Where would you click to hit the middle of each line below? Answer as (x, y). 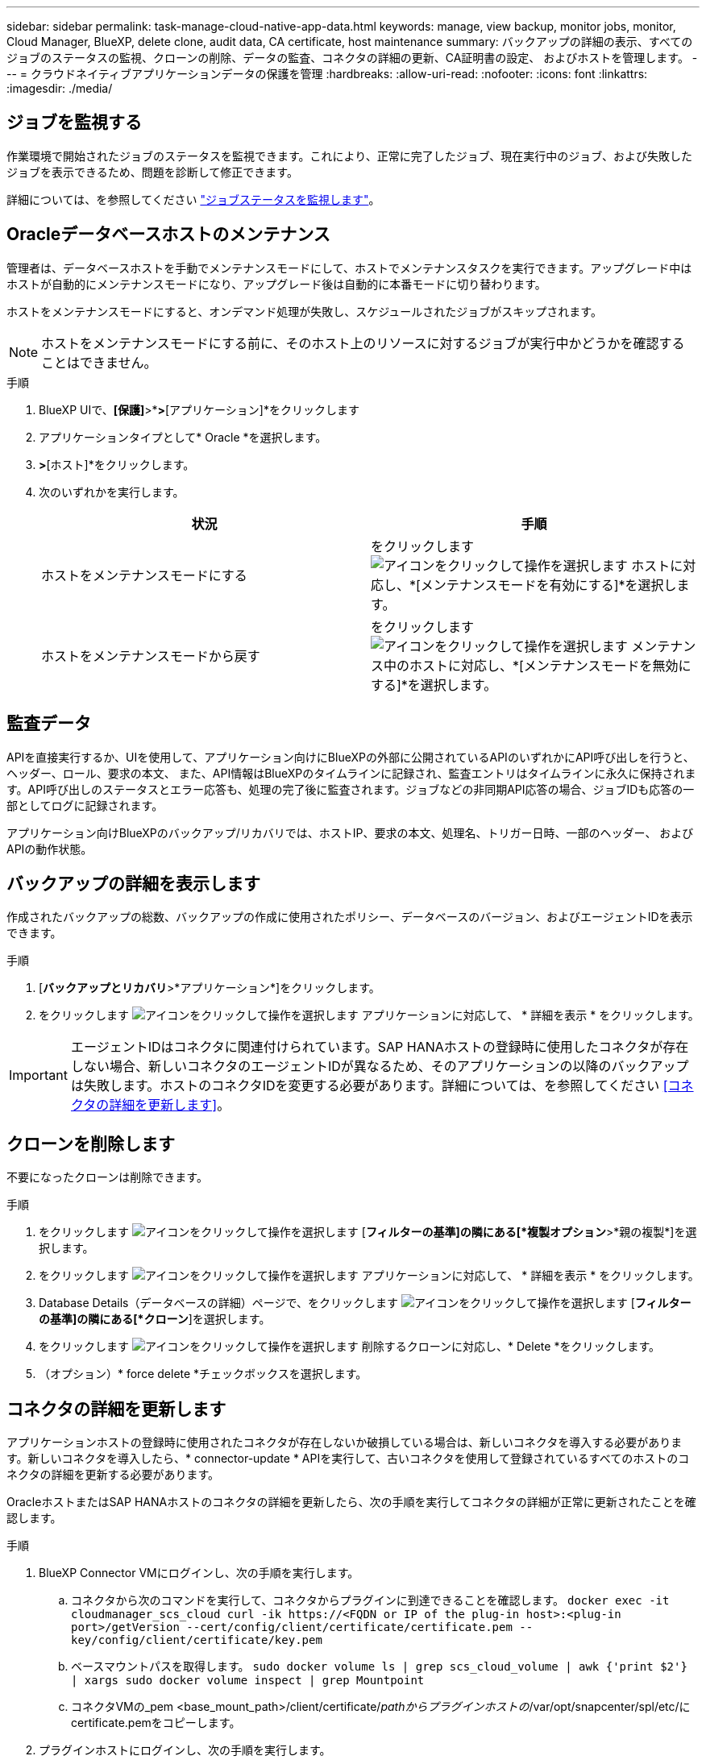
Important (38, 1075)
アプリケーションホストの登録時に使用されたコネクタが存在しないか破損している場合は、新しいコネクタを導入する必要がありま (345, 1442)
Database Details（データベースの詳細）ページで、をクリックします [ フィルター (365, 1303)
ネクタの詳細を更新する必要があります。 (113, 1475)
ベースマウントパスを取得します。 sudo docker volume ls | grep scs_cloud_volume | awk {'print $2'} (379, 1667)
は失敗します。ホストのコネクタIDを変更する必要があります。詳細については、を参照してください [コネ (382, 1086)
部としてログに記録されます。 (85, 805)
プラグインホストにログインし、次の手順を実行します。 (185, 1750)
